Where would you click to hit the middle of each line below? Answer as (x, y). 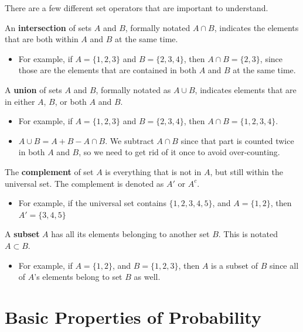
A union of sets (33, 89)
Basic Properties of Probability (133, 316)
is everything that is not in (153, 171)
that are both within (42, 39)
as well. (147, 277)
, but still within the (246, 171)
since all (284, 265)
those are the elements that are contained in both (107, 70)
